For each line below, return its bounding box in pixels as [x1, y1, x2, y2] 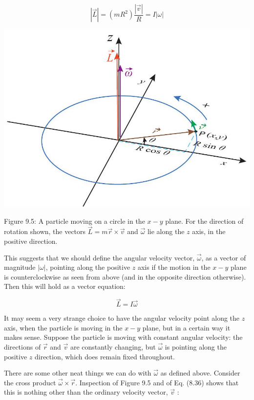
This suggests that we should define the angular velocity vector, [4, 252, 195, 262]
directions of [4, 342, 41, 352]
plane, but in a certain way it [142, 322, 231, 332]
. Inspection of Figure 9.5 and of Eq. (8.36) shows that [75, 377, 239, 387]
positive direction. [4, 236, 58, 246]
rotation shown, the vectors [4, 226, 86, 236]
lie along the [147, 226, 185, 236]
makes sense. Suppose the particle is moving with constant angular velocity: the [4, 332, 243, 342]
